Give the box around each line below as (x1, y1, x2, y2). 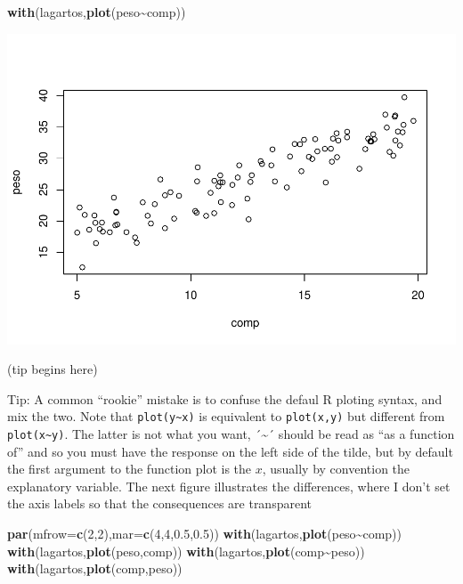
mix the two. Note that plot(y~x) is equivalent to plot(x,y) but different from (7, 407, 445, 426)
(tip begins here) (7, 360, 98, 378)
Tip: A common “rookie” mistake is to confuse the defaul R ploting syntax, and (7, 389, 443, 408)
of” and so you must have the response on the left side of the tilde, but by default (7, 442, 453, 460)
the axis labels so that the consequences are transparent (7, 494, 312, 513)
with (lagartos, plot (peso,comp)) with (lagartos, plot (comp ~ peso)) (7, 541, 365, 560)
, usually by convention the (262, 459, 410, 478)
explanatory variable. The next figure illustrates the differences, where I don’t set (7, 476, 451, 495)
